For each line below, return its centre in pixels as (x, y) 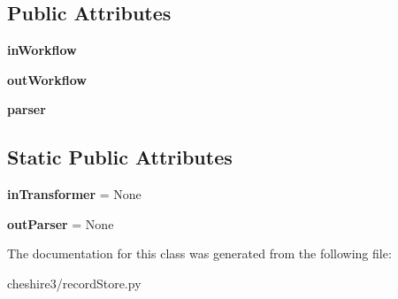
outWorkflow (47, 79)
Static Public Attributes (120, 157)
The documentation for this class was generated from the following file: (199, 253)
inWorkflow (42, 50)
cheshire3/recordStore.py (74, 283)
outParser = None (61, 223)
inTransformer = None (74, 194)
